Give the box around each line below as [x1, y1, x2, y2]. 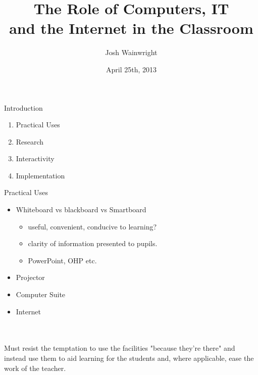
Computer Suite [16, 289, 66, 300]
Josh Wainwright [105, 47, 158, 58]
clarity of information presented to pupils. [28, 238, 158, 249]
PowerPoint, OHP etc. [28, 255, 97, 265]
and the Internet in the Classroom [9, 18, 253, 38]
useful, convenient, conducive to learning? [28, 221, 157, 231]
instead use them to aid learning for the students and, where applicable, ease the [4, 353, 254, 363]
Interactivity [16, 153, 55, 164]
